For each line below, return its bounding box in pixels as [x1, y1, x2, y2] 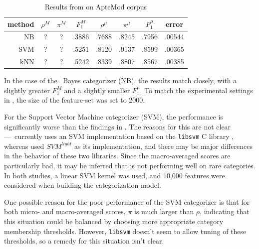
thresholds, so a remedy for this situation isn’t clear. [4, 236, 164, 246]
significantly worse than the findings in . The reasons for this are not [4, 121, 214, 131]
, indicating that [200, 206, 250, 217]
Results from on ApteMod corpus [44, 1, 147, 11]
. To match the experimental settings [140, 85, 253, 95]
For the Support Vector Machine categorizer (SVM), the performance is [4, 112, 223, 122]
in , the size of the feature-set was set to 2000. [4, 95, 145, 105]
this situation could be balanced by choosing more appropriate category [4, 216, 224, 226]
